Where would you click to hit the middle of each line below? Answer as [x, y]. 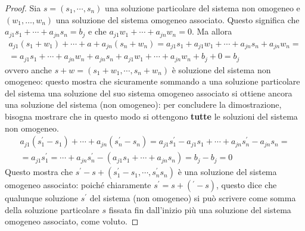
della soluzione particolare [52, 209]
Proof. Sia [23, 8]
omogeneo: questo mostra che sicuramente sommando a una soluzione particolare [152, 81]
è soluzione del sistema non [221, 69]
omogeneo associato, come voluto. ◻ [72, 221]
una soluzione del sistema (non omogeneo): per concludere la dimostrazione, [143, 104]
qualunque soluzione [41, 198]
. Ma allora [212, 31]
